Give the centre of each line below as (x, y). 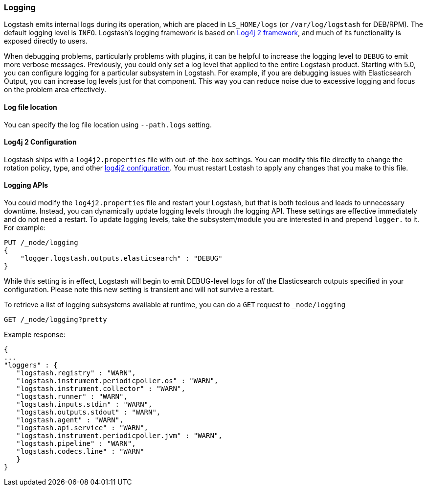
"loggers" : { (31, 365)
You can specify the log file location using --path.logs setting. (108, 124)
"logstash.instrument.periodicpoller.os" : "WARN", (117, 381)
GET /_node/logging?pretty (56, 320)
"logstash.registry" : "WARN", (76, 373)
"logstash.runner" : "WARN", (72, 397)
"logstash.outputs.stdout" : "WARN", (89, 412)
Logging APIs (26, 185)
